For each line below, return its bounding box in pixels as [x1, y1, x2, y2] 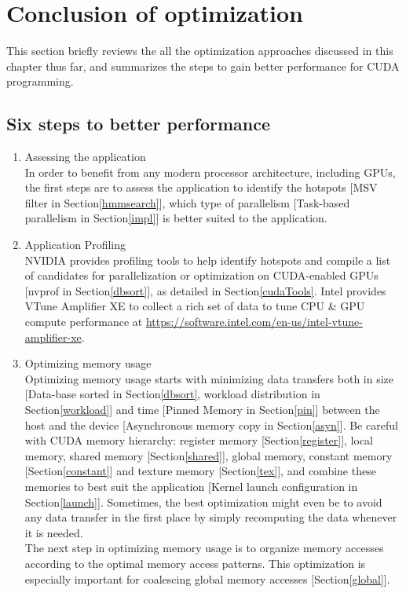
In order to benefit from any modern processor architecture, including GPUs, [24, 163, 396, 180]
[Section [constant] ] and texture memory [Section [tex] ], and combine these [24, 463, 376, 479]
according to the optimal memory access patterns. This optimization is [24, 555, 366, 571]
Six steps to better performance [6, 112, 270, 136]
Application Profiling [24, 236, 126, 253]
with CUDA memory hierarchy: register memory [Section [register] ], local [24, 432, 374, 448]
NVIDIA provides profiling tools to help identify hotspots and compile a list [24, 251, 391, 268]
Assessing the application [24, 148, 146, 165]
